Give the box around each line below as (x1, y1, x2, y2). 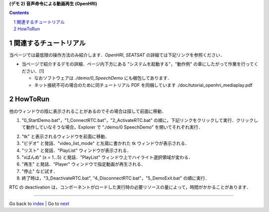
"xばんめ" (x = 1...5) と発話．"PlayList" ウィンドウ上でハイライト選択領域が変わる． (21, 154, 193, 160)
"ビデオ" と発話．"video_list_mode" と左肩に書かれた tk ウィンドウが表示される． (21, 140, 190, 146)
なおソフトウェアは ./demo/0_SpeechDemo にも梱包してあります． (34, 75, 172, 81)
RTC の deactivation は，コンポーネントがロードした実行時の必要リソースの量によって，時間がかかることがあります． (9, 184, 251, 190)
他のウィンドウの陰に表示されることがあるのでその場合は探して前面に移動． (9, 108, 166, 114)
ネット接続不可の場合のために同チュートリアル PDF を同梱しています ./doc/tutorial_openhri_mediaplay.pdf (34, 82, 253, 88)
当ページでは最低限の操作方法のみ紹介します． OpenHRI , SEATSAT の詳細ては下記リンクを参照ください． (9, 52, 225, 58)
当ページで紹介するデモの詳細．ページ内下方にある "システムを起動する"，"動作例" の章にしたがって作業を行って (21, 61, 254, 67)
